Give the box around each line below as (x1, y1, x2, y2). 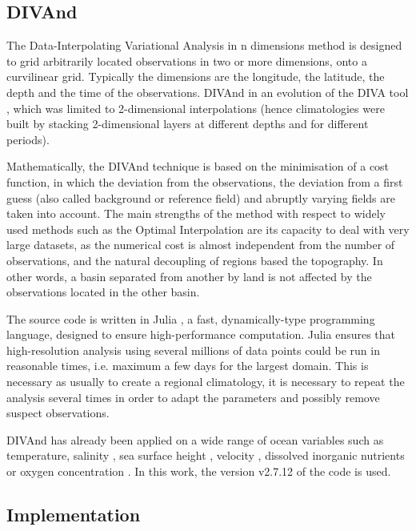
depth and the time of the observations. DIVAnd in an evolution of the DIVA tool (6, 83, 409, 100)
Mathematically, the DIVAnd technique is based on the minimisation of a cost (6, 158, 390, 175)
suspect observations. (6, 404, 110, 421)
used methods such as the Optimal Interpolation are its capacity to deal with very (6, 220, 410, 237)
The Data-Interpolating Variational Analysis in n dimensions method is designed (6, 37, 402, 54)
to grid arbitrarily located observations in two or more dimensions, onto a (6, 52, 367, 69)
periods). (6, 131, 50, 147)
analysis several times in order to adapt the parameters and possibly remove (6, 388, 380, 405)
